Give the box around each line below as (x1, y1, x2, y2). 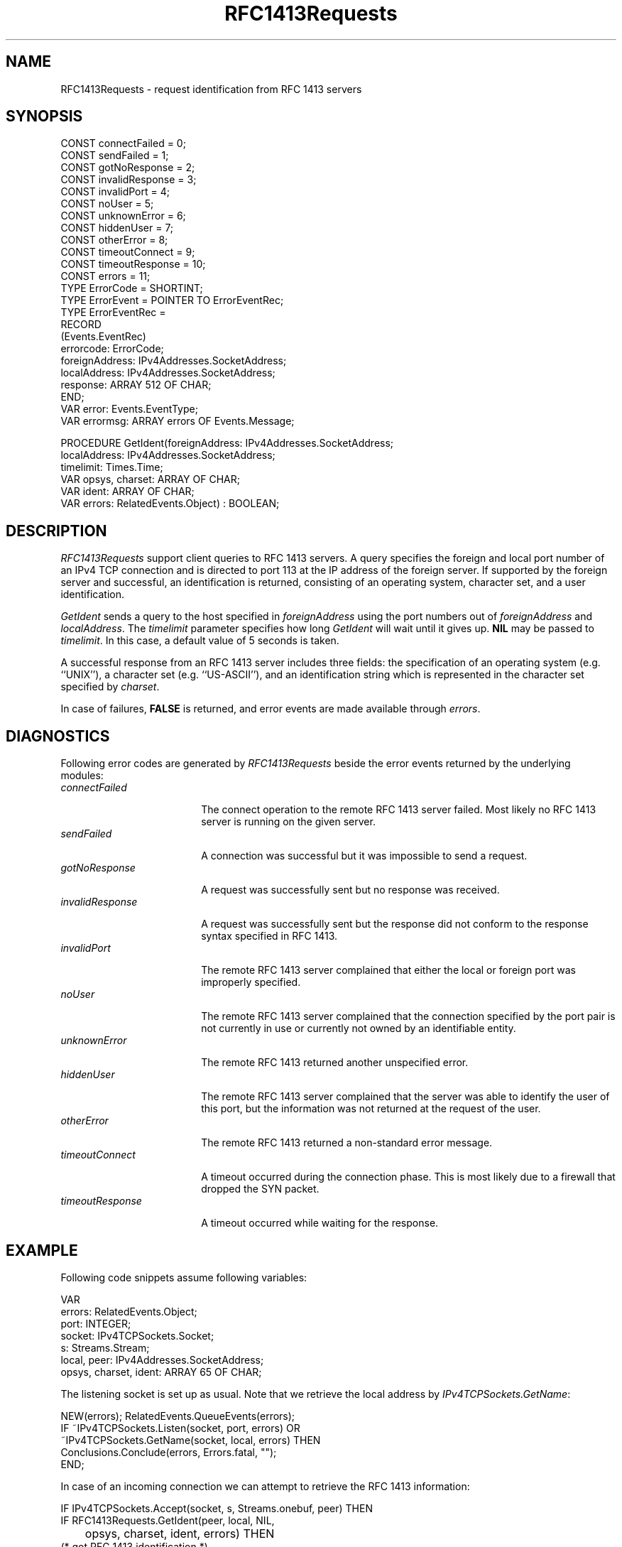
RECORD (60, 318, 102, 331)
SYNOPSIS (6, 107, 83, 126)
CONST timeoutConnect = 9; (60, 246, 195, 259)
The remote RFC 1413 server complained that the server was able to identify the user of (201, 1090, 610, 1103)
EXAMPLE (6, 1241, 78, 1259)
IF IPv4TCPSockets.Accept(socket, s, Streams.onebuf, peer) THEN (60, 1502, 373, 1514)
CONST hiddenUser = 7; (60, 222, 174, 234)
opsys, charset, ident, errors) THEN (84, 1526, 275, 1541)
